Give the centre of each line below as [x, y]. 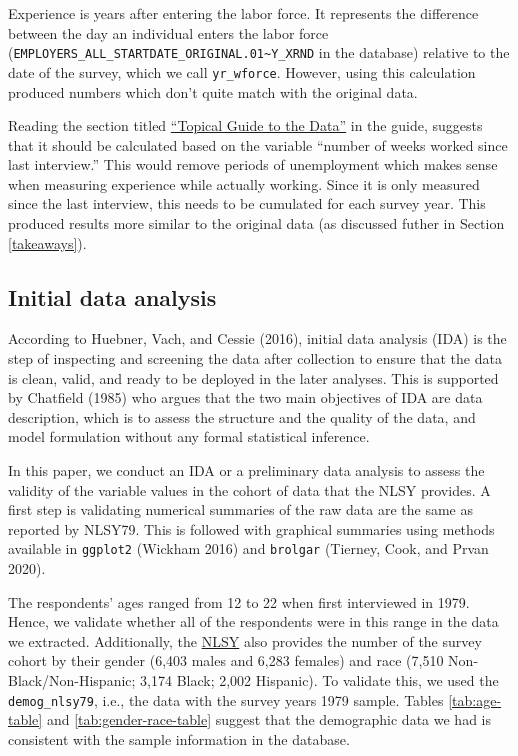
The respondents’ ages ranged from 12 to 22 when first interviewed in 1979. [239, 601]
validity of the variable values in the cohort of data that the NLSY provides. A [249, 489]
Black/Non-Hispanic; [72, 680]
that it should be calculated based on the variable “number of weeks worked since [258, 144]
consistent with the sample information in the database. [179, 738]
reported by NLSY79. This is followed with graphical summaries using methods [251, 528]
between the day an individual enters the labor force [168, 32]
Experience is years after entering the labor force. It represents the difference [243, 13]
